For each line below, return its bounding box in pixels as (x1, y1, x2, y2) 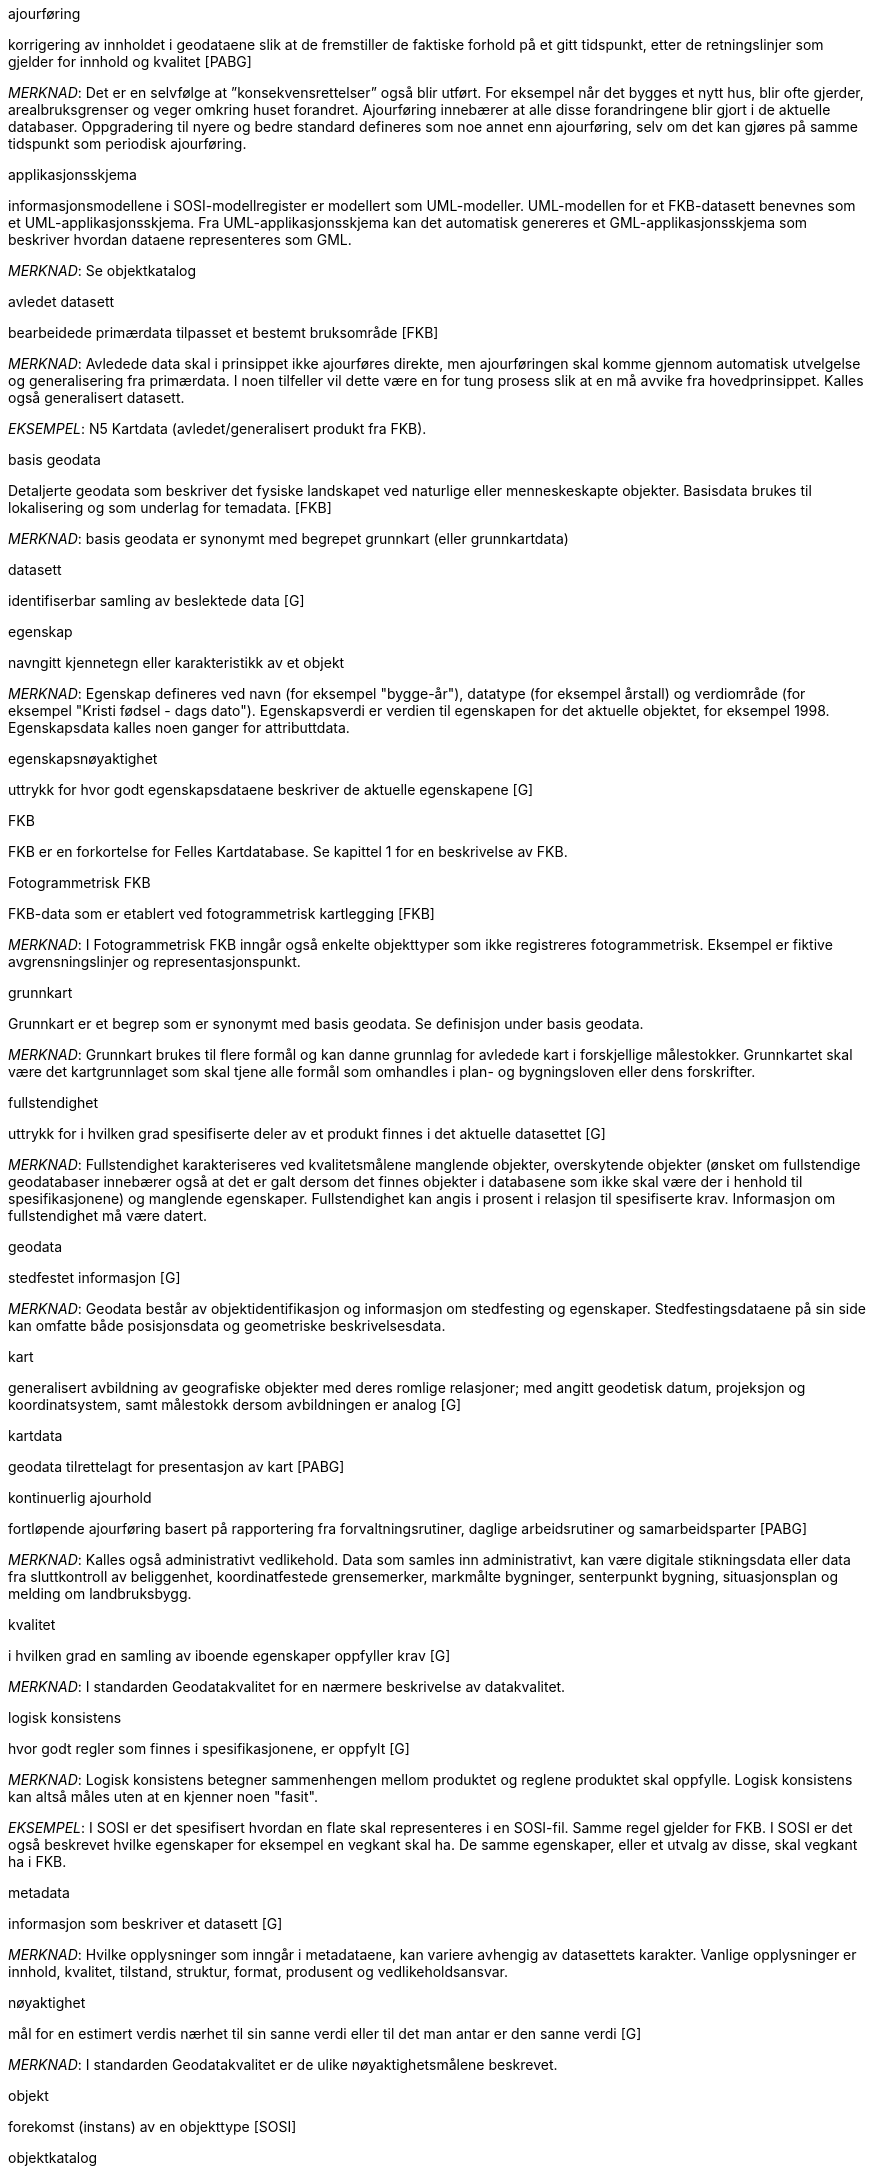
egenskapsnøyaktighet (8, 750, 158, 767)
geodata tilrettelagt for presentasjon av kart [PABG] (8, 1458, 345, 1475)
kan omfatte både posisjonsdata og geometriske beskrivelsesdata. (8, 1317, 446, 1334)
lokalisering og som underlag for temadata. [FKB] (8, 499, 332, 516)
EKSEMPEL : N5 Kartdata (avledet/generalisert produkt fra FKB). (8, 420, 427, 437)
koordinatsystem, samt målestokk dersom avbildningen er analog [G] (8, 1396, 462, 1413)
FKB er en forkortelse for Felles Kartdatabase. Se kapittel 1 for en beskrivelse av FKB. (8, 843, 568, 860)
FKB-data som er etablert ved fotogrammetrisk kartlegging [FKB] (8, 905, 435, 922)
